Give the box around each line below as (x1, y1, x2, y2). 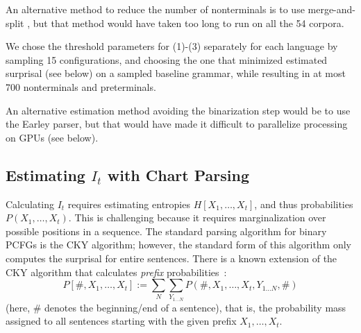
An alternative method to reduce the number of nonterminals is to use (6, 2, 305, 16)
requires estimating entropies (67, 196, 190, 211)
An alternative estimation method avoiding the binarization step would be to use (6, 103, 351, 117)
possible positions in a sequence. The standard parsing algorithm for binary (6, 223, 327, 238)
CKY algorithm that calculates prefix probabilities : (6, 264, 227, 279)
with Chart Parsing (107, 164, 250, 185)
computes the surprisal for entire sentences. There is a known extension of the (6, 250, 337, 265)
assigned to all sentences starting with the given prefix (6, 314, 237, 328)
